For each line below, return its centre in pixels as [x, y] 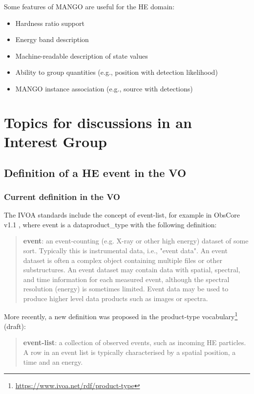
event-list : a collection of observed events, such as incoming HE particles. [135, 342]
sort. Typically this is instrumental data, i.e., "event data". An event [125, 250]
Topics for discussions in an [98, 122]
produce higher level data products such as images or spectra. [116, 298]
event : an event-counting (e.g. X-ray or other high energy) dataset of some [136, 241]
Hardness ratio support [50, 23]
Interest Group [55, 141]
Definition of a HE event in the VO [95, 172]
